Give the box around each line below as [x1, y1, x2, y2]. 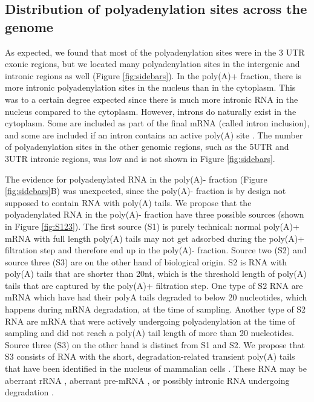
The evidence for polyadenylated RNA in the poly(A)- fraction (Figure [5, 172, 267, 185]
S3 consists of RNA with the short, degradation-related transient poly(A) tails [5, 350, 295, 363]
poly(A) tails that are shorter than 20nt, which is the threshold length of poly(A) [5, 267, 307, 280]
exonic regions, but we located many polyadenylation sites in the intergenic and [5, 57, 300, 70]
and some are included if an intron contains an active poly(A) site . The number [5, 128, 303, 141]
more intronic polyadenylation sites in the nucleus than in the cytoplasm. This [5, 81, 296, 94]
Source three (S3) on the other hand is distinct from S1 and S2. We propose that [5, 338, 305, 351]
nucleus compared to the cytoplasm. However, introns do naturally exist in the [5, 105, 296, 117]
